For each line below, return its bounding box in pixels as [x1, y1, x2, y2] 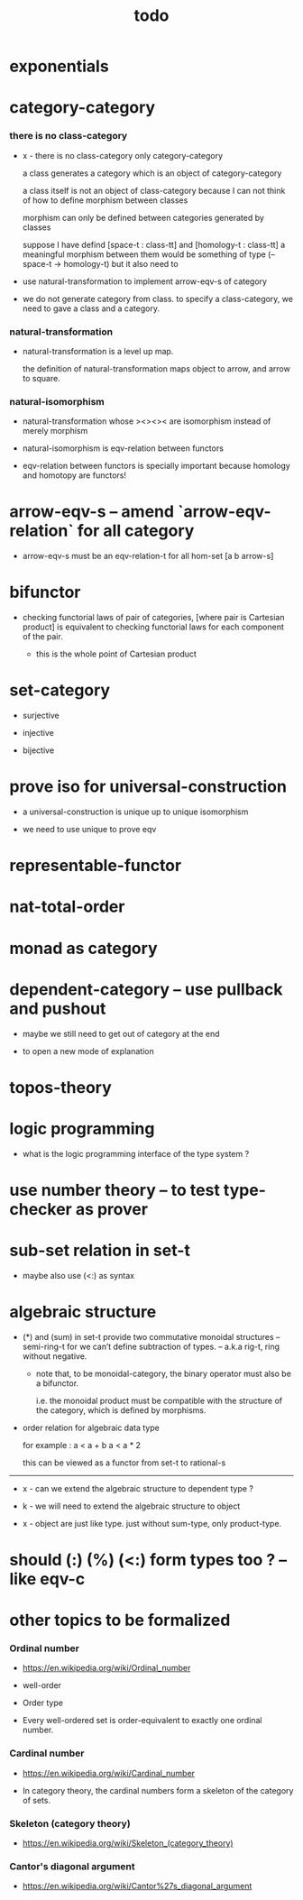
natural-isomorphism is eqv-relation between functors [22, 443, 224, 454]
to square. [22, 372, 60, 383]
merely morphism [22, 426, 88, 436]
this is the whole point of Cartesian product [35, 648, 197, 659]
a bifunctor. [35, 1377, 79, 1389]
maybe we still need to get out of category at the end [22, 1028, 220, 1039]
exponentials [9, 56, 110, 77]
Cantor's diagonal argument [9, 1859, 135, 1872]
